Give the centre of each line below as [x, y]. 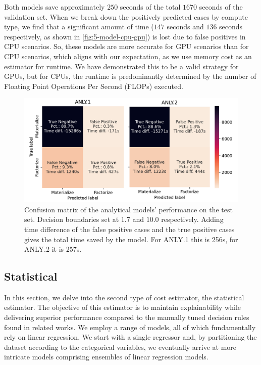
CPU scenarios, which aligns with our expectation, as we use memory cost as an [128, 56]
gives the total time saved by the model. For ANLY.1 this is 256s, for [131, 239]
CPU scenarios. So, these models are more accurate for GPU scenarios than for [126, 46]
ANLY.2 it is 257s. [53, 249]
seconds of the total [150, 7]
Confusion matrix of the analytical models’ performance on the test [128, 209]
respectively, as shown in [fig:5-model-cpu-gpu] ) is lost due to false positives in [125, 36]
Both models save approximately [55, 7]
